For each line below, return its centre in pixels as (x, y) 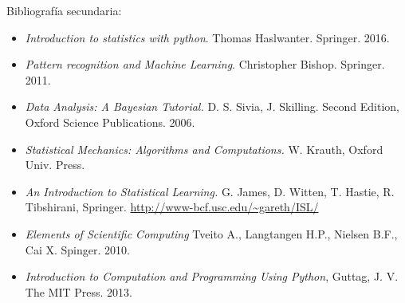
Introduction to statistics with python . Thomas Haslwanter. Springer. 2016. (207, 37)
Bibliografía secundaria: (64, 10)
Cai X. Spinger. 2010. (77, 249)
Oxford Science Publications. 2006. (110, 122)
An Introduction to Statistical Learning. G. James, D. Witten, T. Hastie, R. (210, 191)
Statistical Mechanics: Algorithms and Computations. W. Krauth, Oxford (204, 149)
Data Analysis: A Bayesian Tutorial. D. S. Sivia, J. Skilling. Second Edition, (212, 106)
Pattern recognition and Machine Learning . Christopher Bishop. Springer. (205, 64)
